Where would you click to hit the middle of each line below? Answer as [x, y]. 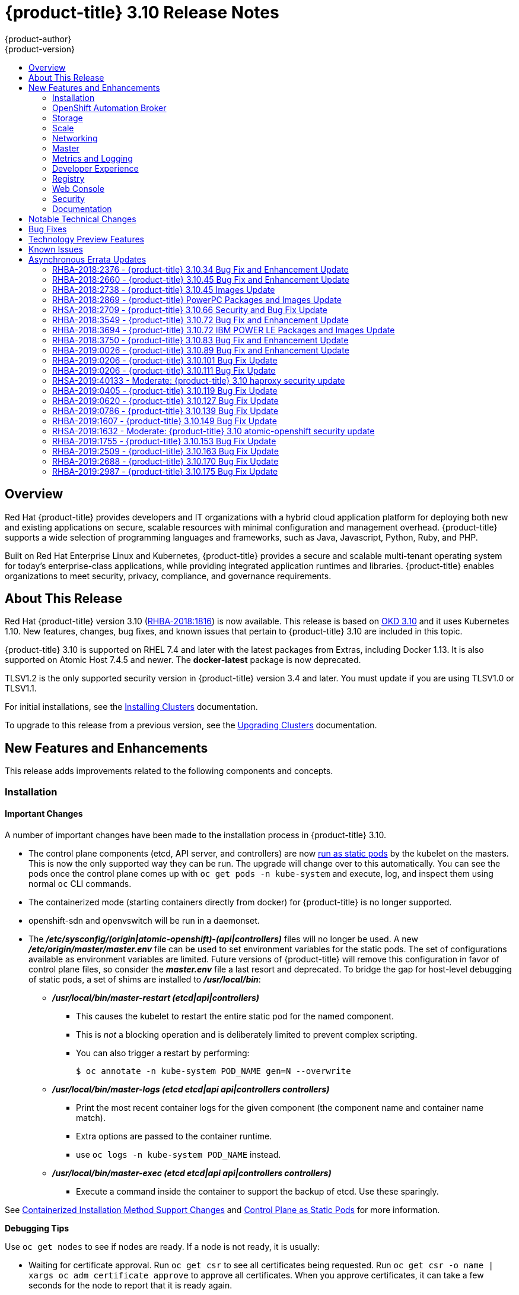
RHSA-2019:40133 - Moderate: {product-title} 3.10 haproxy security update [199, 380]
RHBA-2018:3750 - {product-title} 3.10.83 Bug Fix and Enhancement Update [200, 340]
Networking [75, 138]
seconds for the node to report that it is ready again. [130, 1285]
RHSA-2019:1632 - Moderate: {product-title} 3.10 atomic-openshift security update [214, 431]
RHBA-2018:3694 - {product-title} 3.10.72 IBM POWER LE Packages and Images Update [224, 330]
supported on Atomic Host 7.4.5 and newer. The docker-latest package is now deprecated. [183, 660]
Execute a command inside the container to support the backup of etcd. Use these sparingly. [257, 1191]
